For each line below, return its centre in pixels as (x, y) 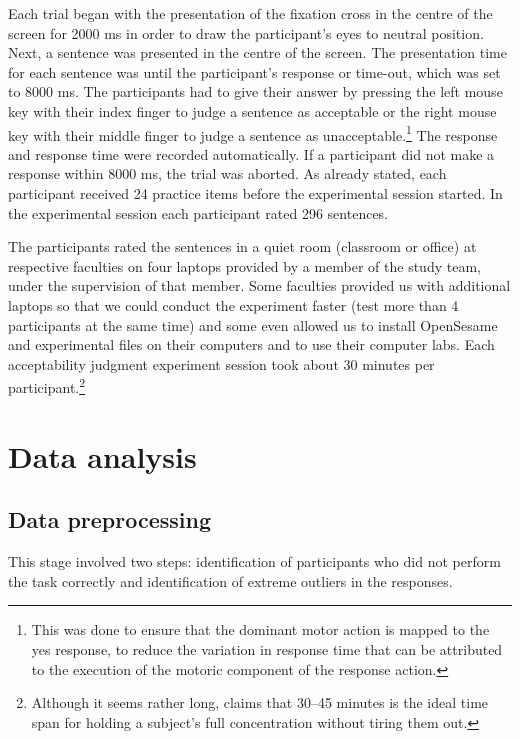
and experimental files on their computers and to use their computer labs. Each (251, 344)
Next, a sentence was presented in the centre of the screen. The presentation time (257, 52)
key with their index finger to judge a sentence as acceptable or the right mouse (252, 110)
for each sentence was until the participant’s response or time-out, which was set (254, 71)
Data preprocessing (110, 519)
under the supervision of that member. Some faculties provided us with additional (259, 285)
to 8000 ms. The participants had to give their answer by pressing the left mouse (255, 91)
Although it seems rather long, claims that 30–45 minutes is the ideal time (260, 702)
